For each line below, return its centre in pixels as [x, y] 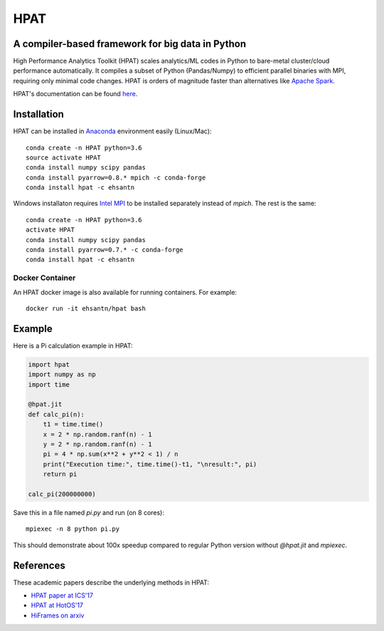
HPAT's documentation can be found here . [75, 94]
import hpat [49, 364]
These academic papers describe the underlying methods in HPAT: [111, 582]
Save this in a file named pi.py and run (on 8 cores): [89, 512]
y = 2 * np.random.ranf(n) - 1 [97, 444]
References [39, 565]
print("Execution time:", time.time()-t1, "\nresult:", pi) [150, 464]
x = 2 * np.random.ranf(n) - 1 [97, 434]
